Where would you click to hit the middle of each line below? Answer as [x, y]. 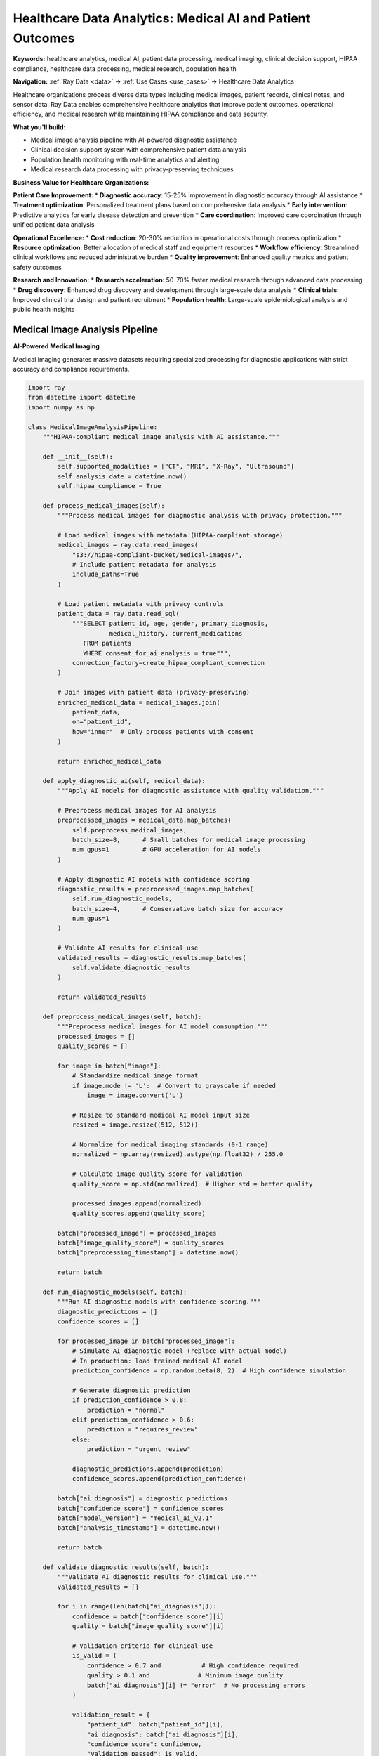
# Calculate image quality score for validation [157, 1174]
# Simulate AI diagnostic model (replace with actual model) [179, 1351]
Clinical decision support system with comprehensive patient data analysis [139, 150]
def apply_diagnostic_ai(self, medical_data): [124, 781]
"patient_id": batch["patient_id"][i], [155, 1725]
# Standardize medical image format [135, 1076]
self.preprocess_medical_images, [129, 830]
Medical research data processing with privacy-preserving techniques [132, 169]
